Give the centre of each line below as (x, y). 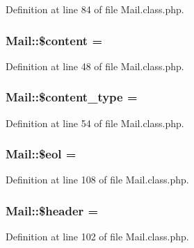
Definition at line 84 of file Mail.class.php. (95, 9)
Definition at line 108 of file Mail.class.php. (97, 180)
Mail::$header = (52, 210)
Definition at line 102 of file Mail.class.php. (97, 237)
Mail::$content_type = (72, 97)
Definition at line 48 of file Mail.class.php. (95, 66)
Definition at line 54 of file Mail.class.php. (95, 123)
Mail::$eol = (41, 154)
